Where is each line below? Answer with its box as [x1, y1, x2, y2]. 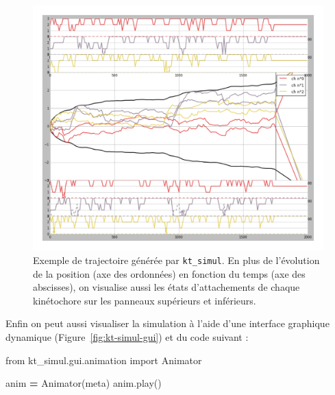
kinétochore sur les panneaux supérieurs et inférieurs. [33, 293, 256, 307]
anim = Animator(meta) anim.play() [5, 376, 162, 390]
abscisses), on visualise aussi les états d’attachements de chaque [33, 280, 300, 294]
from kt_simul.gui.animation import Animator [5, 352, 202, 367]
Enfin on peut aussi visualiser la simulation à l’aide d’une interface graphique [5, 316, 330, 331]
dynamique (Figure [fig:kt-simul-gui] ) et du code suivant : [5, 329, 249, 344]
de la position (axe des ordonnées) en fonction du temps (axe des [33, 266, 306, 280]
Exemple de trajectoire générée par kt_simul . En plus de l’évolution [33, 252, 320, 267]
